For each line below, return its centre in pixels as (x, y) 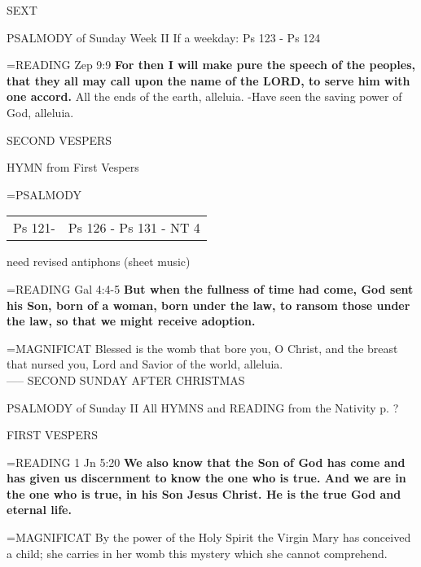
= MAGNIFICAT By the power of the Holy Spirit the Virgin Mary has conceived (209, 537)
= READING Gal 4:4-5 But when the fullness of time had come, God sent (210, 288)
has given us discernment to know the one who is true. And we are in (206, 478)
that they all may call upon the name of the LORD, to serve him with (208, 80)
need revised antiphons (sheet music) (99, 262)
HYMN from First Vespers (73, 167)
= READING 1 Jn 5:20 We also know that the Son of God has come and (206, 462)
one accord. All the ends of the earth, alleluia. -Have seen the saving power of (204, 96)
